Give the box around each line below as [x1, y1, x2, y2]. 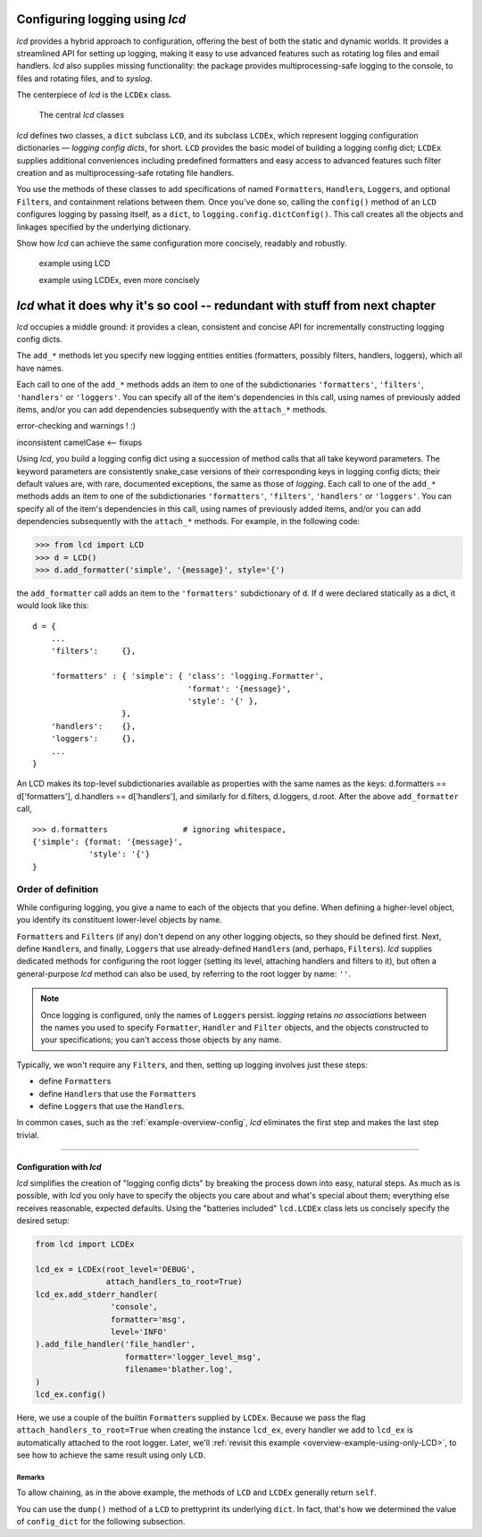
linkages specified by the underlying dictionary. [16, 221, 192, 232]
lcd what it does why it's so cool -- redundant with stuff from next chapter [16, 297, 436, 313]
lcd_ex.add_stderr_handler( [35, 1289, 158, 1299]
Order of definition [16, 883, 99, 896]
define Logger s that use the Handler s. [38, 1100, 185, 1111]
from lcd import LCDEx [35, 1240, 135, 1249]
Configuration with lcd [16, 1161, 102, 1172]
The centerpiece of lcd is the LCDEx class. [16, 89, 172, 100]
